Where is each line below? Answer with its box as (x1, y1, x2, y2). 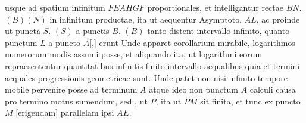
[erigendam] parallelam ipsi (15, 106, 114, 119)
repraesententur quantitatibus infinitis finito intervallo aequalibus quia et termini (5, 59, 300, 72)
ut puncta (5, 24, 40, 37)
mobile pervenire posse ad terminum (5, 83, 138, 96)
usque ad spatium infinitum (5, 1, 105, 13)
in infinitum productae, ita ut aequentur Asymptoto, (49, 13, 242, 25)
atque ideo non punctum (149, 83, 238, 96)
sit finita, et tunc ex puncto (200, 94, 301, 107)
